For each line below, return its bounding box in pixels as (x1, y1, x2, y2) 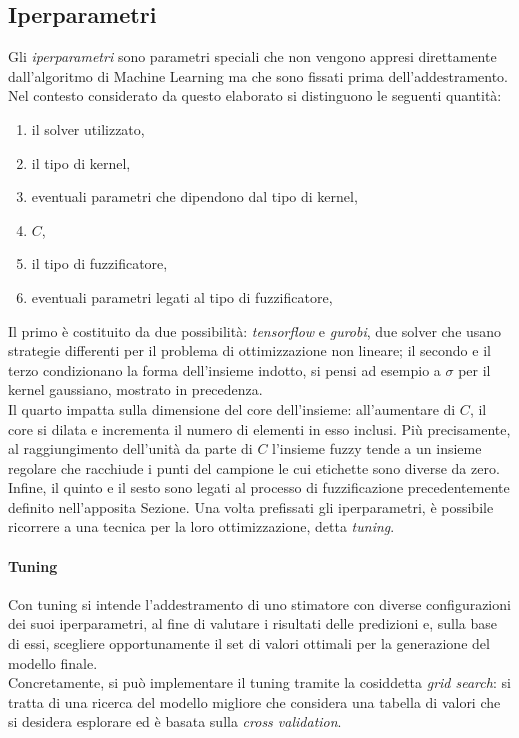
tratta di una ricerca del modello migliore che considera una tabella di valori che (8, 691, 501, 712)
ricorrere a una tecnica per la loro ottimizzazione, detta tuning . (8, 516, 395, 537)
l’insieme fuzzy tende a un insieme (272, 438, 482, 459)
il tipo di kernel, (31, 152, 131, 173)
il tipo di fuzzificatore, (31, 253, 168, 274)
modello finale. (8, 652, 98, 673)
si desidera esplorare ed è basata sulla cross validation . (8, 711, 342, 732)
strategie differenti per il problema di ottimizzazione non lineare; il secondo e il (8, 340, 491, 361)
